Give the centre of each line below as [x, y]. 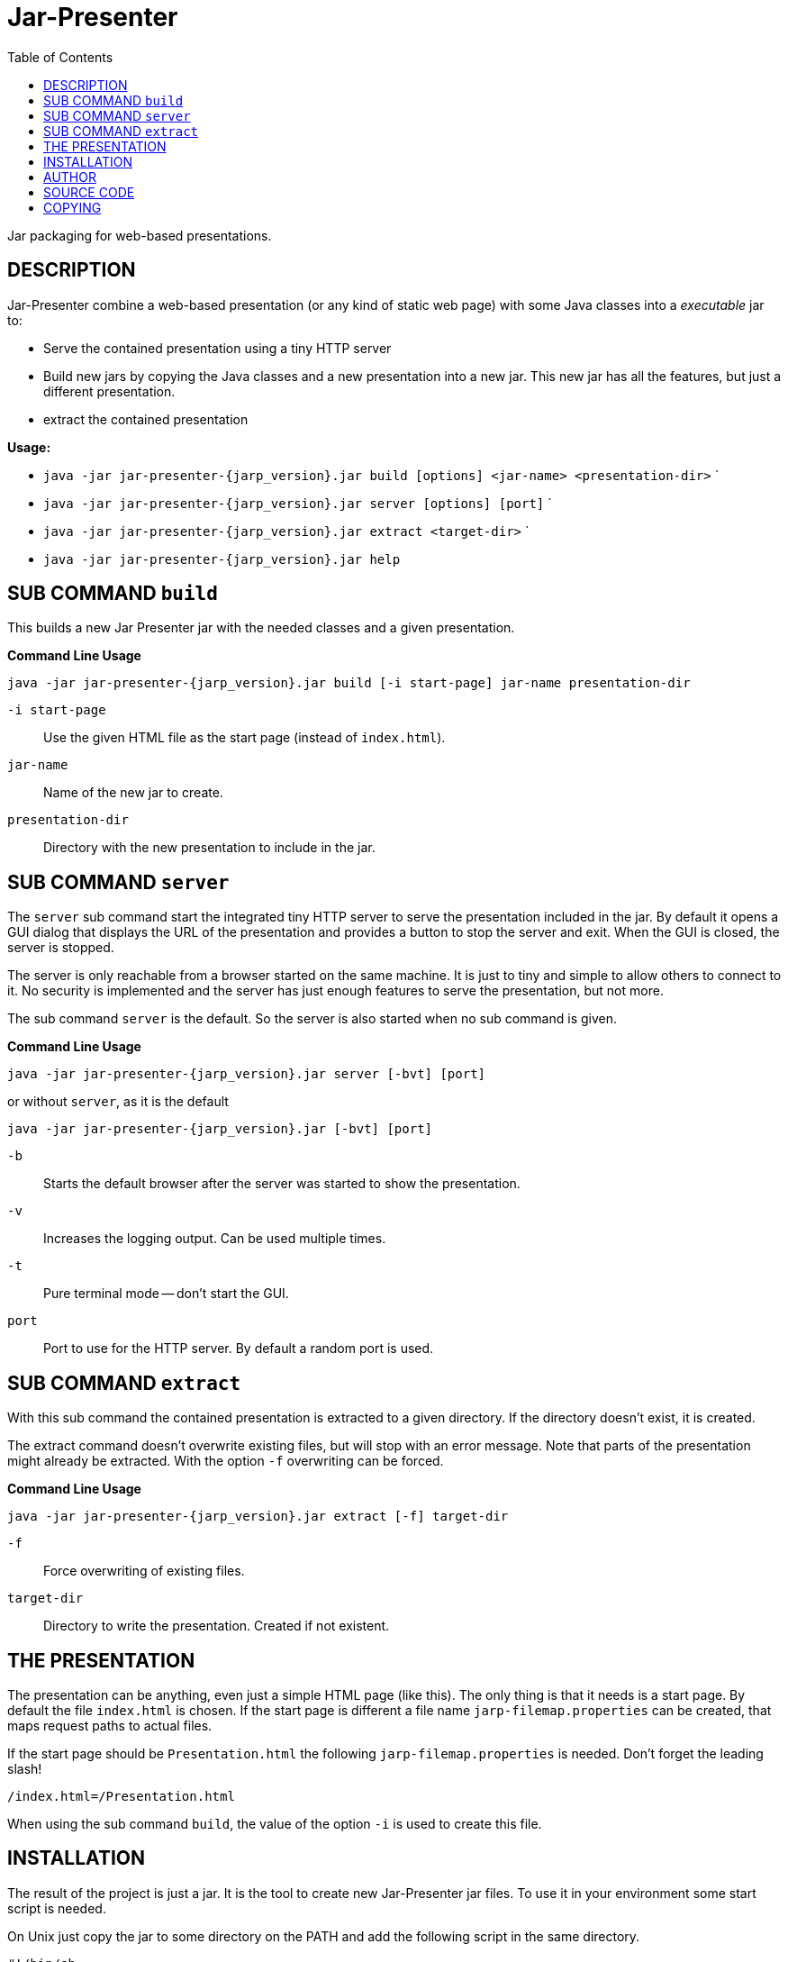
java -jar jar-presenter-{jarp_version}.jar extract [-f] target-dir [258, 1517]
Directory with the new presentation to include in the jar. [209, 848]
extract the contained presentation [146, 419]
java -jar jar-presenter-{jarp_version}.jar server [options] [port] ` [298, 503]
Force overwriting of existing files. [144, 1571]
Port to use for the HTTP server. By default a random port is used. [239, 1349]
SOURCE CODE [89, 192]
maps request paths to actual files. [110, 1725]
